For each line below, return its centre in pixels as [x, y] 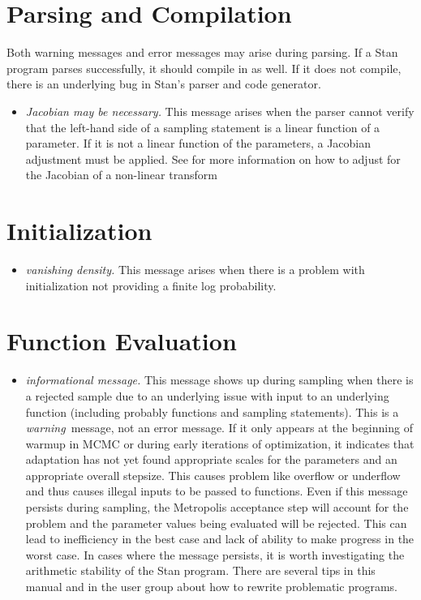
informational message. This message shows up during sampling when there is [219, 380]
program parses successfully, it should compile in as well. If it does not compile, [204, 68]
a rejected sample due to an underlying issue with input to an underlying [207, 395]
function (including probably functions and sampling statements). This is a [212, 411]
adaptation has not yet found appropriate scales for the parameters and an [211, 459]
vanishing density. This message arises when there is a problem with [195, 269]
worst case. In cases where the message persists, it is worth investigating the [215, 554]
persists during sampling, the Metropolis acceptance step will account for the [217, 507]
